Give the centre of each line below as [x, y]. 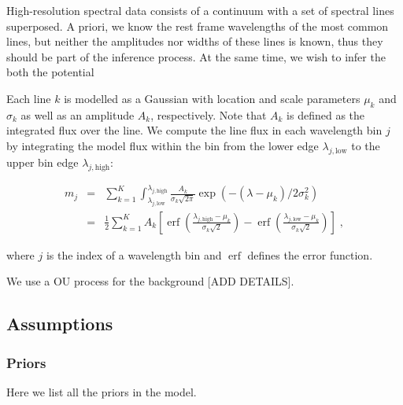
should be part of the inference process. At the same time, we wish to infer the [196, 56]
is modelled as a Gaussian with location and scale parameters [212, 98]
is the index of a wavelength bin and [134, 254]
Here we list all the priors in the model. [102, 392]
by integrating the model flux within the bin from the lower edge [163, 145]
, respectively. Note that [209, 114]
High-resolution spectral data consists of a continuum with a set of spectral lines [200, 10]
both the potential [50, 72]
